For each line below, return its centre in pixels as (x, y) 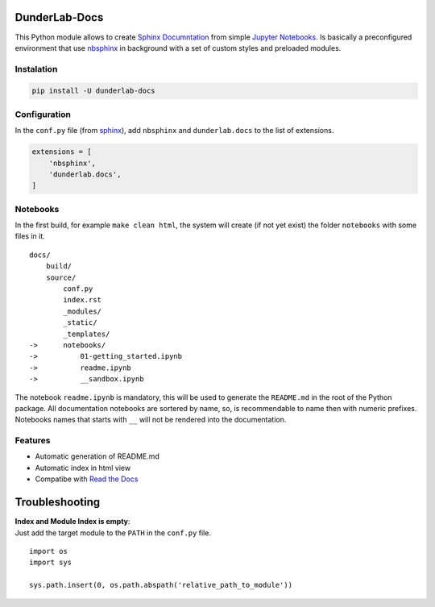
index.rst (83, 300)
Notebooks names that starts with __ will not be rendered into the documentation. (151, 420)
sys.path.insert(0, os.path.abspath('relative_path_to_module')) (161, 585)
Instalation (36, 69)
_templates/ (87, 334)
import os (48, 551)
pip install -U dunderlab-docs (94, 91)
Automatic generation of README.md (97, 456)
